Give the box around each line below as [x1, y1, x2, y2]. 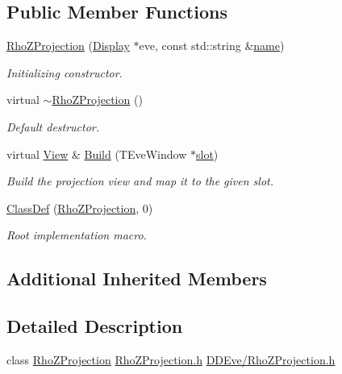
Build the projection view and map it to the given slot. [6, 172, 274, 189]
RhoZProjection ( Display [6, 37, 130, 54]
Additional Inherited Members [6, 266, 267, 291]
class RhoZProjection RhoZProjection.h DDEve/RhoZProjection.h [6, 351, 336, 368]
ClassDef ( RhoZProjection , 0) [6, 199, 153, 216]
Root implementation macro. [6, 226, 147, 243]
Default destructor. [6, 118, 100, 135]
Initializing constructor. [6, 64, 123, 81]
